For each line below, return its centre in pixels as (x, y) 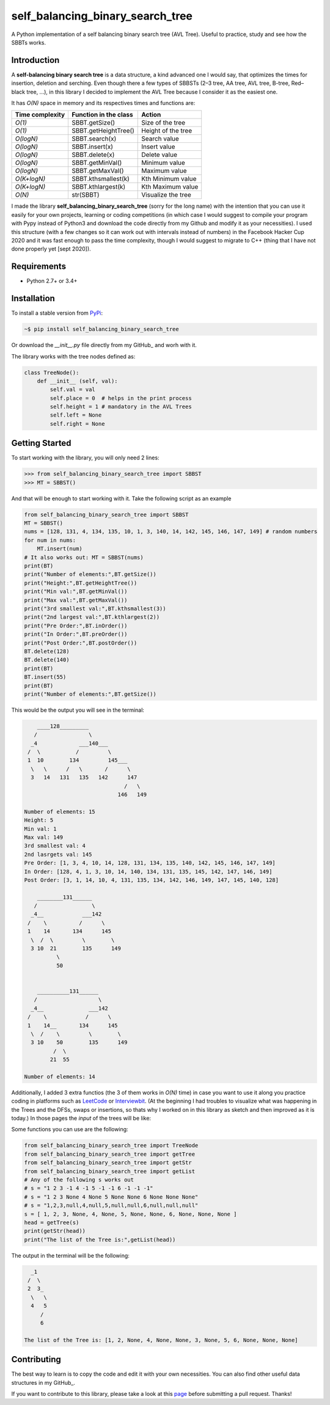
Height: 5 (39, 820)
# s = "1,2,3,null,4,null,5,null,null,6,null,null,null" (111, 1206)
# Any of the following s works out (79, 1180)
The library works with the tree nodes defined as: (73, 356)
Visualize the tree (167, 195)
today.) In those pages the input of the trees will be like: (81, 1119)
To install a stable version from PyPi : (57, 313)
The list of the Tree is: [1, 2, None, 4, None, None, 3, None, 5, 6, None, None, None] (161, 1340)
